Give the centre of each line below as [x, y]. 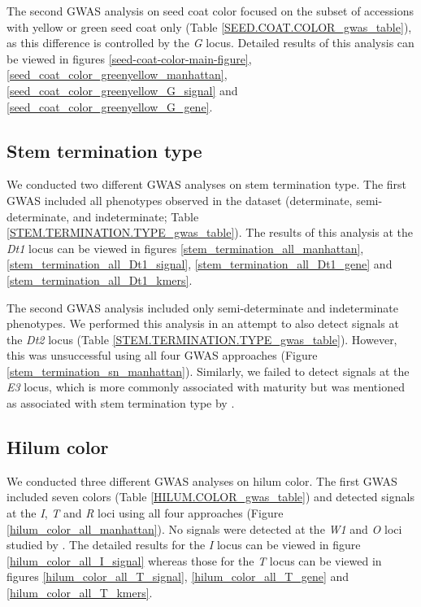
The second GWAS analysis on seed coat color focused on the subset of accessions [210, 11]
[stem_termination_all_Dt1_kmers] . [100, 279]
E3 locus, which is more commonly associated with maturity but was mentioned [206, 387]
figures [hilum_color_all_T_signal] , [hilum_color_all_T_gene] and [178, 576]
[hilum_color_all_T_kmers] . [80, 593]
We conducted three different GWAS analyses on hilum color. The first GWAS [202, 480]
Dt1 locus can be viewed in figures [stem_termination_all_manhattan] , [185, 248]
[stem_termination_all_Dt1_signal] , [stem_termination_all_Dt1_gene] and [200, 264]
